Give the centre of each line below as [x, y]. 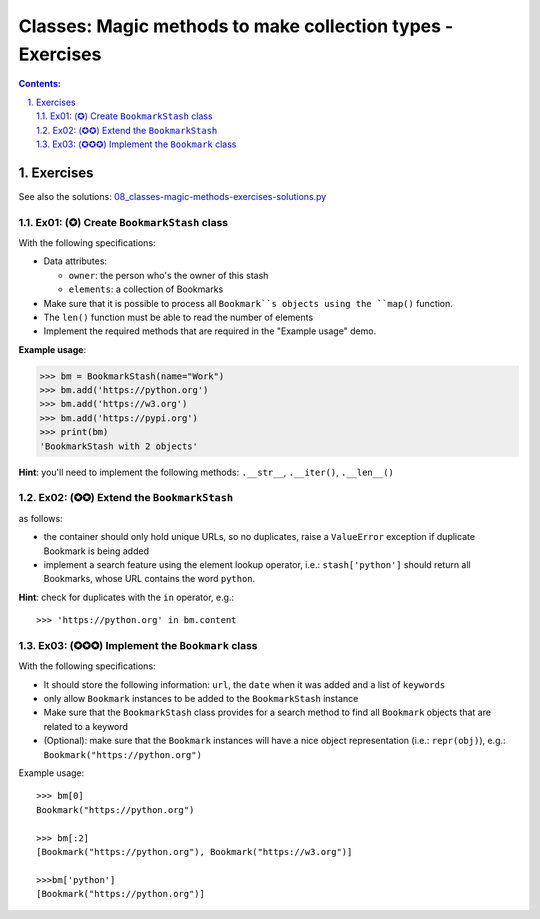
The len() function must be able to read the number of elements [178, 317]
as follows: [41, 518]
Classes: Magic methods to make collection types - [236, 26]
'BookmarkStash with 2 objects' [119, 446]
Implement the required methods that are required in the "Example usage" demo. [210, 331]
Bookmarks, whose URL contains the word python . [149, 579]
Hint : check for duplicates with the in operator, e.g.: [126, 597]
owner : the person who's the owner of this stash [168, 275]
